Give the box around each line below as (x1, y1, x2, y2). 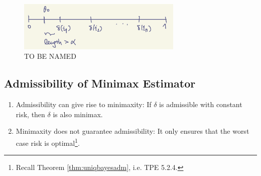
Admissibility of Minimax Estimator (4, 75, 196, 91)
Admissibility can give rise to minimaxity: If (16, 99, 152, 110)
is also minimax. (53, 109, 103, 119)
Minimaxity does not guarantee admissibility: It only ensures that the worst (16, 126, 249, 136)
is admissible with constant (159, 99, 242, 110)
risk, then (16, 109, 45, 119)
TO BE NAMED (24, 51, 76, 61)
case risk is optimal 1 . (16, 136, 80, 148)
